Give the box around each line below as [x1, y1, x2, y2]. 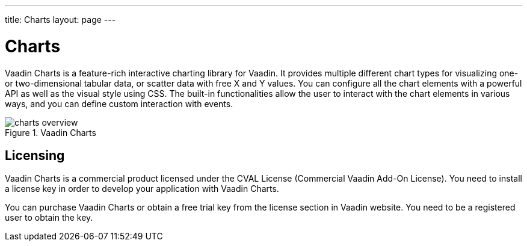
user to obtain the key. [5, 212, 93, 223]
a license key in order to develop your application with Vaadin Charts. [5, 183, 279, 194]
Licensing [5, 147, 65, 163]
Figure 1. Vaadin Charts [5, 127, 96, 138]
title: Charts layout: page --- [5, 14, 116, 25]
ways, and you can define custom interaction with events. [5, 98, 233, 109]
